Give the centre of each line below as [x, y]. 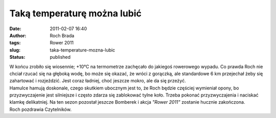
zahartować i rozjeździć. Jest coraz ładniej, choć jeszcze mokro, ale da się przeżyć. [98, 81]
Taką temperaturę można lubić [75, 13]
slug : [15, 50]
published [60, 57]
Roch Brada [62, 35]
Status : [17, 57]
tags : [15, 43]
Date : [15, 29]
